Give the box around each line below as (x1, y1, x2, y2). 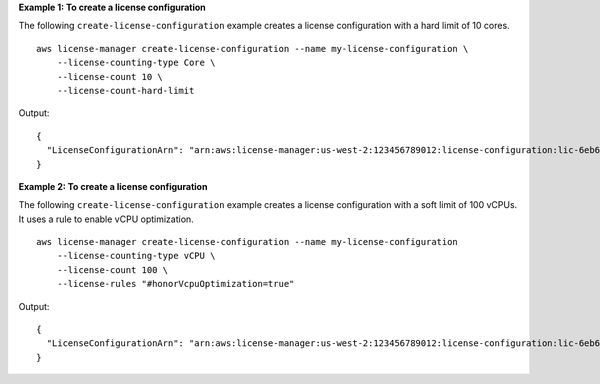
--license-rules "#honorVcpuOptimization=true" (56, 278, 295, 290)
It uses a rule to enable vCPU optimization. (18, 213, 194, 225)
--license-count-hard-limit (56, 85, 195, 96)
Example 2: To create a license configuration (18, 180, 208, 192)
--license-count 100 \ (56, 264, 169, 275)
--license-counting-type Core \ (56, 57, 216, 69)
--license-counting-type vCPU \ (56, 250, 216, 262)
